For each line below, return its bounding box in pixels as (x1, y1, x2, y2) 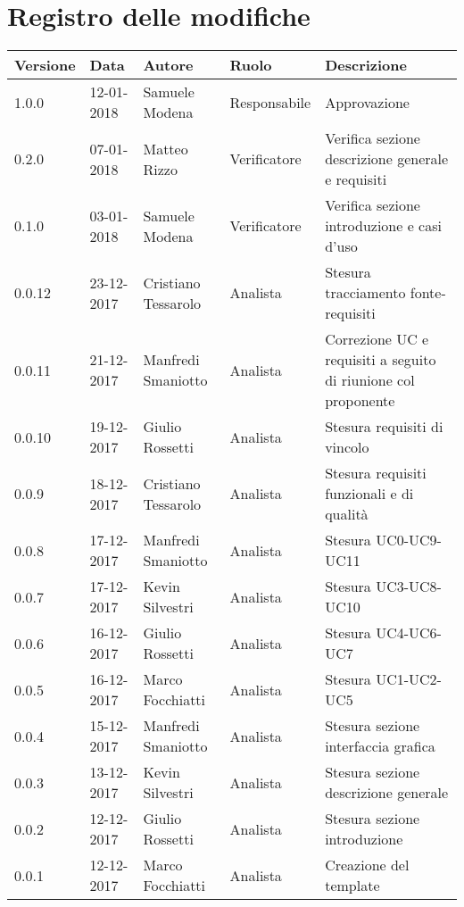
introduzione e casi (325, 215, 442, 237)
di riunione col (325, 370, 415, 391)
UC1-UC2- (376, 669, 442, 690)
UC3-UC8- (376, 576, 442, 597)
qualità (325, 503, 369, 525)
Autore (143, 54, 194, 76)
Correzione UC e (325, 329, 429, 350)
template (325, 875, 380, 896)
